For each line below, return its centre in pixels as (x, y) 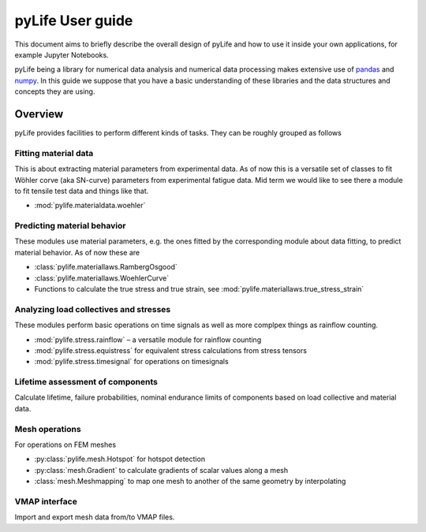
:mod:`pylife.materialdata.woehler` (90, 206)
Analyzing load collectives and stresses (93, 309)
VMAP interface (46, 501)
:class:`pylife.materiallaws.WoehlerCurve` (102, 278)
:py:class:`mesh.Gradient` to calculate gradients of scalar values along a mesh (161, 470)
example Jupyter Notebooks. (62, 54)
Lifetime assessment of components (86, 382)
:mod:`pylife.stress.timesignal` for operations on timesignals (131, 362)
